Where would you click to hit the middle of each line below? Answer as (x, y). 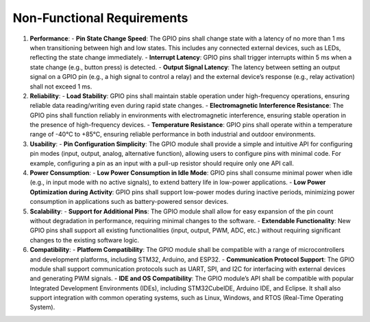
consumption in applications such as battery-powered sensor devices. (129, 202)
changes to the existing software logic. (85, 240)
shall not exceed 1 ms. (61, 87)
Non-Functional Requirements (100, 18)
